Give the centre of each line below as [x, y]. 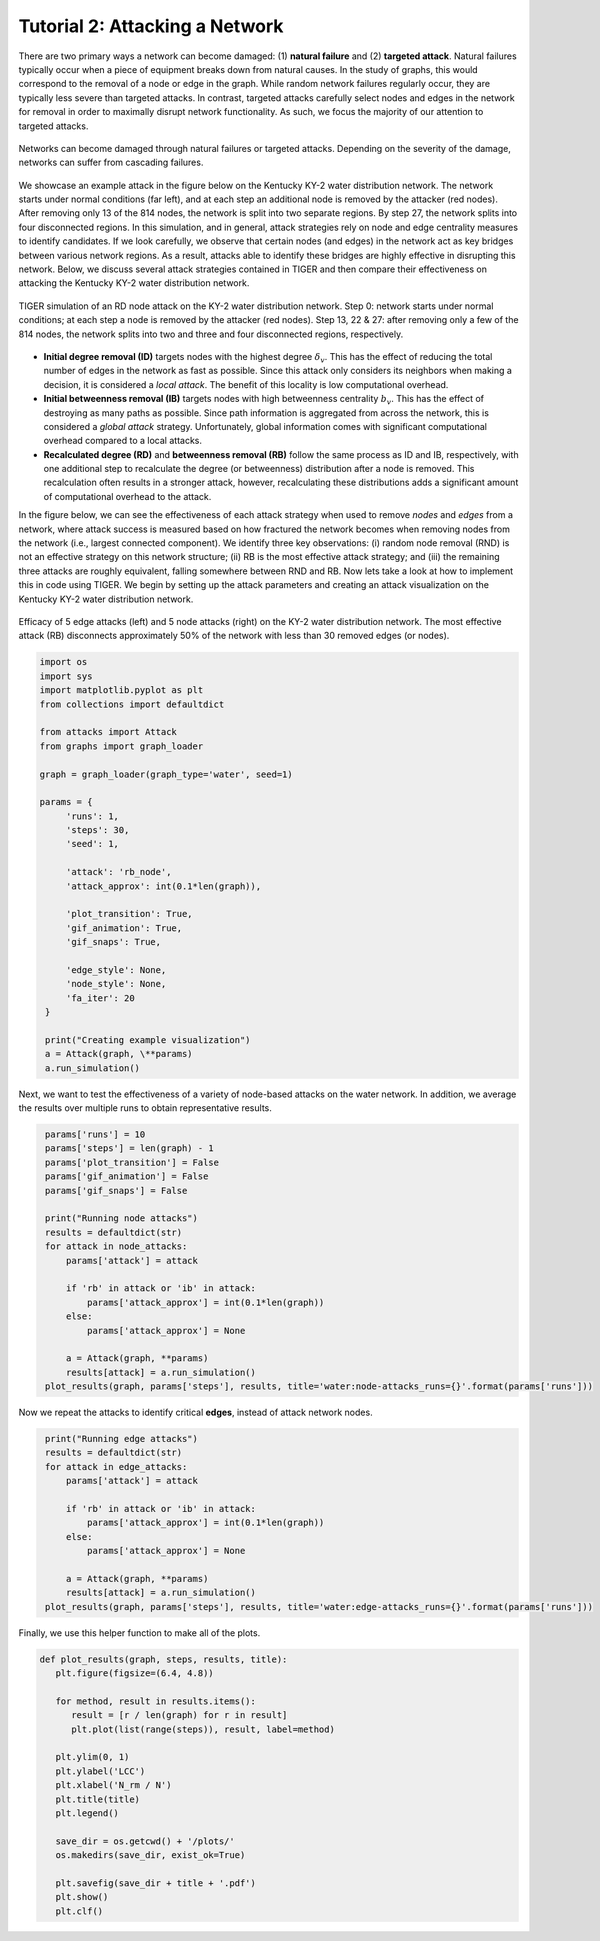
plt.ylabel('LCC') [100, 1771]
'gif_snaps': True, [113, 942]
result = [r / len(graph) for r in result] [179, 1715]
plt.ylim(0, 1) [92, 1757]
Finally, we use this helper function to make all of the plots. [139, 1632]
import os [63, 662]
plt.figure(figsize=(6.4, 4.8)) [134, 1673]
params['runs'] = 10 [95, 1134]
